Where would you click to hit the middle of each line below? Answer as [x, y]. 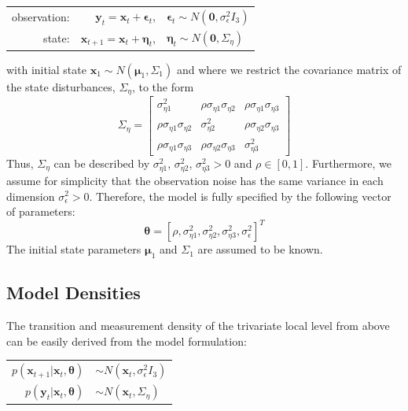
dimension [31, 196]
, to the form [163, 86]
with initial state [46, 69]
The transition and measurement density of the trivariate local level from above [198, 326]
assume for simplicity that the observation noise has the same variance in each [195, 180]
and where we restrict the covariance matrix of [289, 69]
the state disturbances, [61, 86]
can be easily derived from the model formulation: [127, 341]
